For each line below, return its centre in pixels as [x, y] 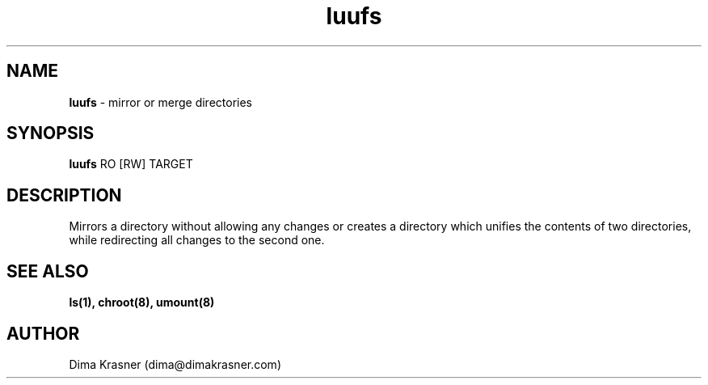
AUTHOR [43, 333]
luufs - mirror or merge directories [160, 102]
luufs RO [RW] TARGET [131, 164]
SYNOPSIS [51, 133]
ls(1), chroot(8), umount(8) [142, 302]
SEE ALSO [48, 271]
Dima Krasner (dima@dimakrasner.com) [175, 364]
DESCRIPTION [64, 195]
